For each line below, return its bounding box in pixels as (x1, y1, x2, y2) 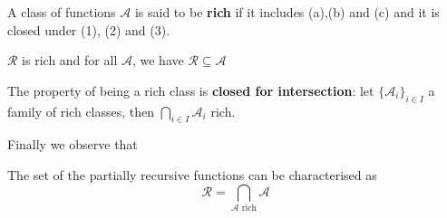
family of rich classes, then (7, 101, 155, 120)
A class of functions (7, 3, 116, 21)
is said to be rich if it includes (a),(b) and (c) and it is (134, 3, 440, 21)
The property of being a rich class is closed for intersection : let (7, 81, 374, 100)
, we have (131, 51, 184, 70)
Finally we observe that (7, 135, 138, 154)
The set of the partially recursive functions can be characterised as (7, 165, 377, 184)
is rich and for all (22, 51, 118, 70)
